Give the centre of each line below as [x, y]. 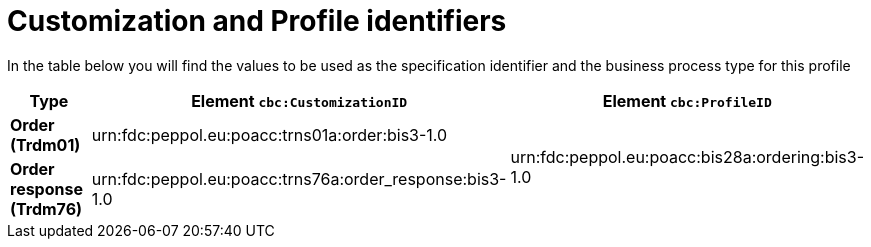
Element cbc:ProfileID [687, 100]
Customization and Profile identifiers [257, 21]
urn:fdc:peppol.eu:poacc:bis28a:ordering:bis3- [687, 156]
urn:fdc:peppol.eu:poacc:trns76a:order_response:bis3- [299, 178]
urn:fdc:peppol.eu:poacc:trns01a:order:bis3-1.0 [269, 134]
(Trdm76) [46, 208]
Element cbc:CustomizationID [299, 100]
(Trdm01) [45, 144]
